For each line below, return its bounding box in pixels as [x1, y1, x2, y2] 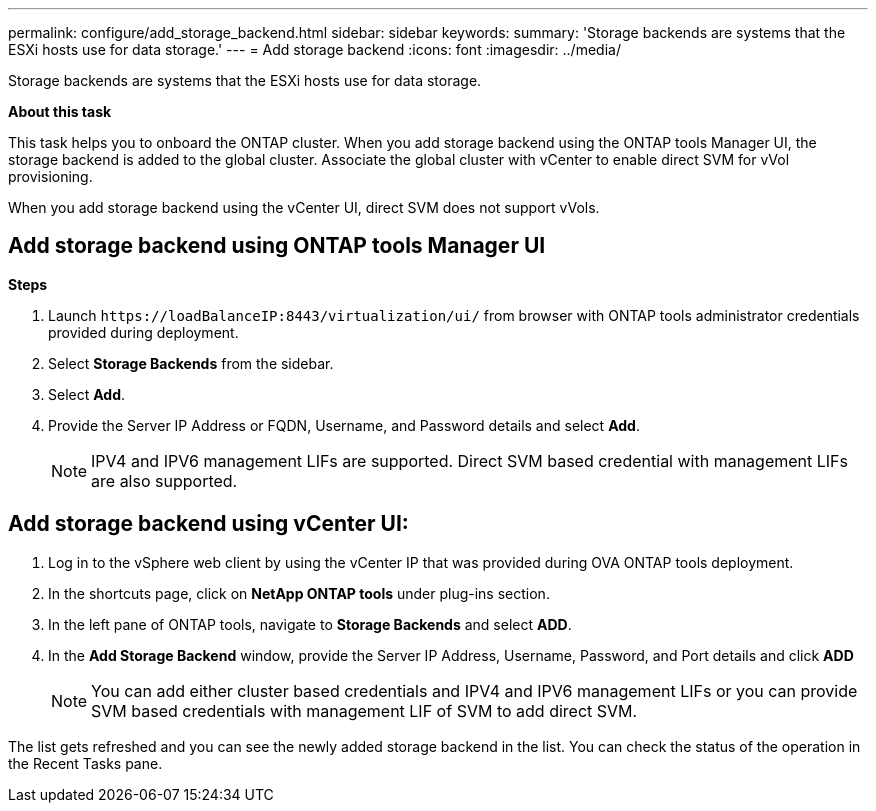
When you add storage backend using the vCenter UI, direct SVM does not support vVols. [8, 199, 600, 216]
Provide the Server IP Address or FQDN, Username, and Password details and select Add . [48, 416, 640, 434]
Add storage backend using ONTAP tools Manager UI [8, 233, 546, 259]
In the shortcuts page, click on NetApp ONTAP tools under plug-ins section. [48, 584, 550, 602]
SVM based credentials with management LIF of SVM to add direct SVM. [91, 700, 638, 721]
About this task [8, 103, 112, 120]
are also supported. [91, 470, 238, 491]
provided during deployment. [48, 323, 239, 341]
